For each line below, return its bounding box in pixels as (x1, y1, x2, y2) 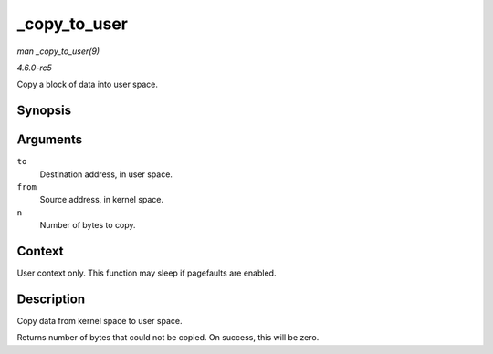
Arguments (16, 132, 83, 148)
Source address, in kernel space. (39, 194, 164, 205)
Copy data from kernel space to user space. (16, 316, 183, 327)
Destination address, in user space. (39, 169, 173, 180)
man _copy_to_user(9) (16, 46, 100, 57)
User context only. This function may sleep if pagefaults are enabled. (16, 267, 277, 278)
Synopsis (16, 103, 72, 119)
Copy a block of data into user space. (16, 78, 159, 90)
